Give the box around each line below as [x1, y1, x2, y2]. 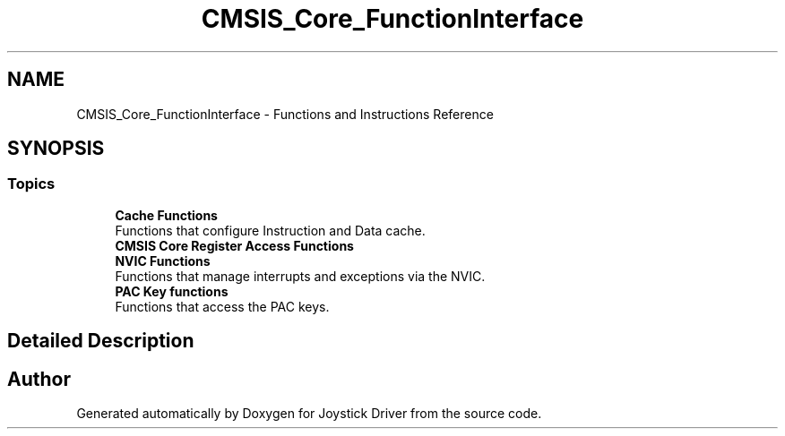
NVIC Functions [115, 252, 211, 269]
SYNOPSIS [7, 137, 105, 160]
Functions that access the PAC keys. [115, 298, 330, 314]
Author [7, 367, 71, 390]
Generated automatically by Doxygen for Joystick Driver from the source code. [76, 406, 542, 422]
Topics [7, 175, 56, 193]
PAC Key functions [115, 283, 229, 299]
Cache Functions [115, 207, 218, 223]
